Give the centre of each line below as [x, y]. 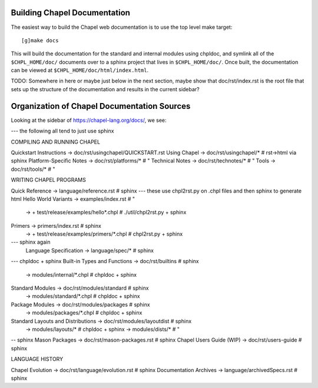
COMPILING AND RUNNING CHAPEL [55, 142]
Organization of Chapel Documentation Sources [101, 106]
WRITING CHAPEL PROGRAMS [49, 180]
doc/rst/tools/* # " [33, 169]
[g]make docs [40, 40]
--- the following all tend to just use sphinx [62, 131]
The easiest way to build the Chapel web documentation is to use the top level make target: [122, 27]
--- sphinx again [31, 242]
